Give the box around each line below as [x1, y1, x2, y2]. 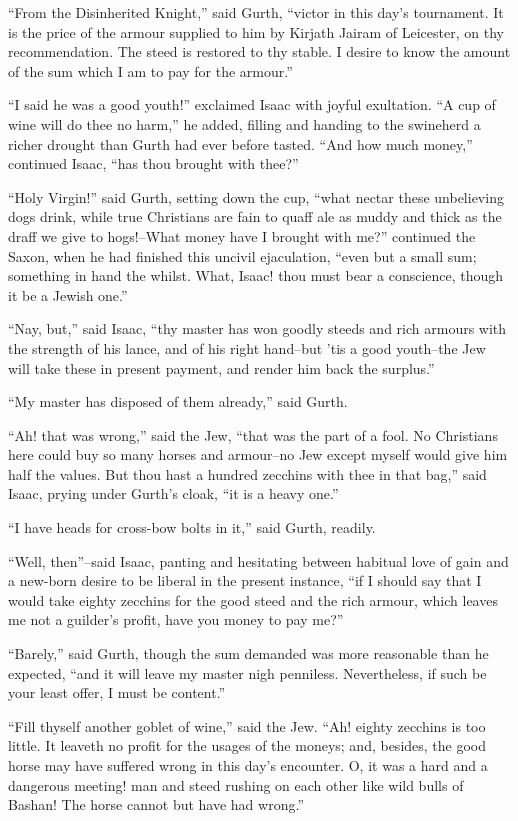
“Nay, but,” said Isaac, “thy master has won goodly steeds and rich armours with [8, 318, 507, 339]
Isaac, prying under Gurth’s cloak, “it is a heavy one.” [8, 483, 339, 504]
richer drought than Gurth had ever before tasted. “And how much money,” [8, 133, 473, 154]
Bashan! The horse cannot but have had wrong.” [8, 794, 304, 815]
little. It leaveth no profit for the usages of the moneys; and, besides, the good [8, 735, 487, 756]
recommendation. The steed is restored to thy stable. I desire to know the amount [8, 41, 511, 62]
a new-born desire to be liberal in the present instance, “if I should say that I [8, 570, 482, 591]
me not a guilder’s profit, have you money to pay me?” [8, 609, 344, 630]
